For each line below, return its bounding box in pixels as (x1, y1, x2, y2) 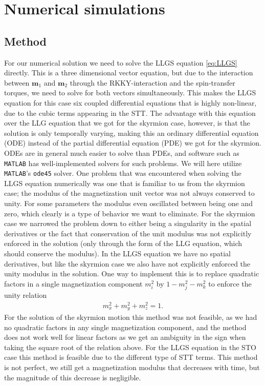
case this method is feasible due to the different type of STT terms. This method (4, 352, 258, 362)
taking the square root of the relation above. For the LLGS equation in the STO (4, 341, 256, 352)
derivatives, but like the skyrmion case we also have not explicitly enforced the (4, 258, 251, 269)
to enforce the (208, 278, 252, 289)
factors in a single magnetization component (4, 278, 143, 289)
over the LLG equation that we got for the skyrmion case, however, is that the (4, 117, 250, 128)
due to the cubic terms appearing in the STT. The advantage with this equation (4, 107, 256, 118)
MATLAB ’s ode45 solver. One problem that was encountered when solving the (4, 168, 241, 178)
